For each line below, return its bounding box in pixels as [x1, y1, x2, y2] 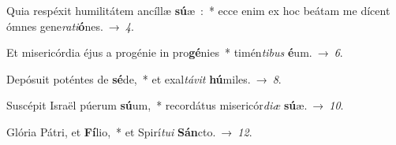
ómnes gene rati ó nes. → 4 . [6, 17, 134, 34]
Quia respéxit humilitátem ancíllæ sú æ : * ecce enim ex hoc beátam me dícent [6, 2, 390, 18]
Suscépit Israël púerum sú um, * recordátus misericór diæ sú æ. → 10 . [6, 97, 344, 113]
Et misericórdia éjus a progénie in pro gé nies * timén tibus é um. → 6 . [6, 44, 343, 61]
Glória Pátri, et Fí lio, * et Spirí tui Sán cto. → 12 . [6, 123, 252, 139]
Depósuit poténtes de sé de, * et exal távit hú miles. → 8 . [6, 70, 282, 87]
